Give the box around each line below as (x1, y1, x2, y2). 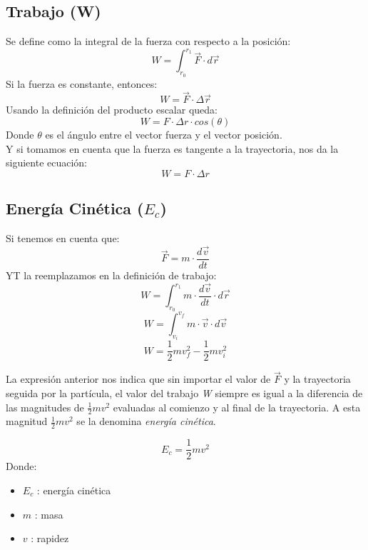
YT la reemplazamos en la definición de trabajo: (6, 267, 217, 282)
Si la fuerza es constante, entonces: (6, 76, 158, 91)
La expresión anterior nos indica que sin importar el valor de (6, 371, 271, 386)
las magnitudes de (6, 399, 84, 414)
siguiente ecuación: (6, 155, 88, 170)
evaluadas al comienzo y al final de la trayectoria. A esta (113, 399, 361, 414)
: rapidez (31, 531, 69, 546)
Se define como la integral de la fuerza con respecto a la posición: (6, 34, 291, 49)
